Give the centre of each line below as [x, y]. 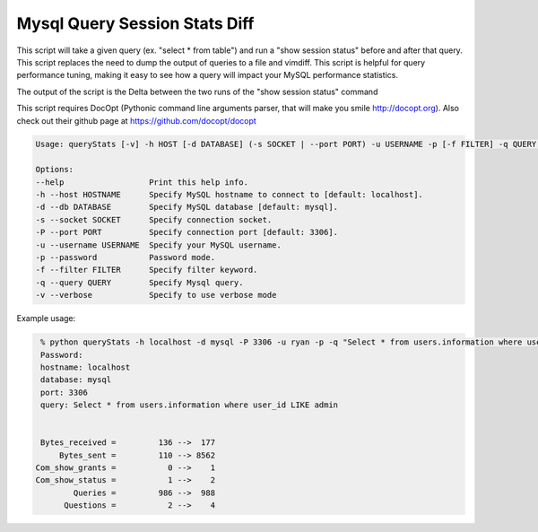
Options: [55, 170]
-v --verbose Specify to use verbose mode [156, 295]
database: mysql [76, 380]
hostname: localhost [86, 367]
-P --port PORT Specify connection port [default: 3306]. [187, 232]
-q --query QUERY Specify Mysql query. [139, 282]
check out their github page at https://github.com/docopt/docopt [137, 120]
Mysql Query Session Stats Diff [135, 23]
